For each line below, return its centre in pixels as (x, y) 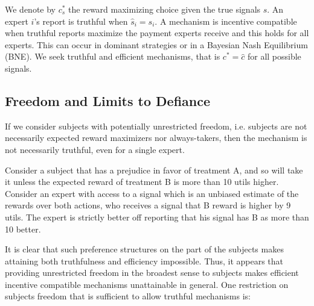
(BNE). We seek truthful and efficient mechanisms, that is (113, 56)
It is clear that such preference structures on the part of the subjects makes (144, 249)
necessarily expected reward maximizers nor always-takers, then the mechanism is (156, 138)
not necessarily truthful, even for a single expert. (95, 149)
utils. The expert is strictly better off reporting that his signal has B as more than (157, 217)
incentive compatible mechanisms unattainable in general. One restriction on (147, 284)
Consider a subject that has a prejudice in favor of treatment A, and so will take (154, 170)
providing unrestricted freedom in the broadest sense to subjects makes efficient (152, 273)
